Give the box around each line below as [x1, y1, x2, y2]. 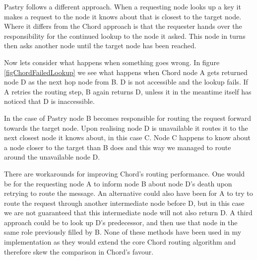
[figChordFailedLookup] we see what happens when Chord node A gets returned [4, 67, 248, 77]
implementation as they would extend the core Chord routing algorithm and [4, 237, 236, 247]
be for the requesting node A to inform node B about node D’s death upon [4, 178, 232, 188]
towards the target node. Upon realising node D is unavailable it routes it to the [4, 122, 248, 133]
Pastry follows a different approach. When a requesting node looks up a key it [4, 1, 241, 11]
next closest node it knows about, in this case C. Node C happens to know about [4, 132, 251, 143]
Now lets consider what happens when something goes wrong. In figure [4, 57, 220, 67]
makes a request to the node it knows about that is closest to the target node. [4, 11, 242, 21]
